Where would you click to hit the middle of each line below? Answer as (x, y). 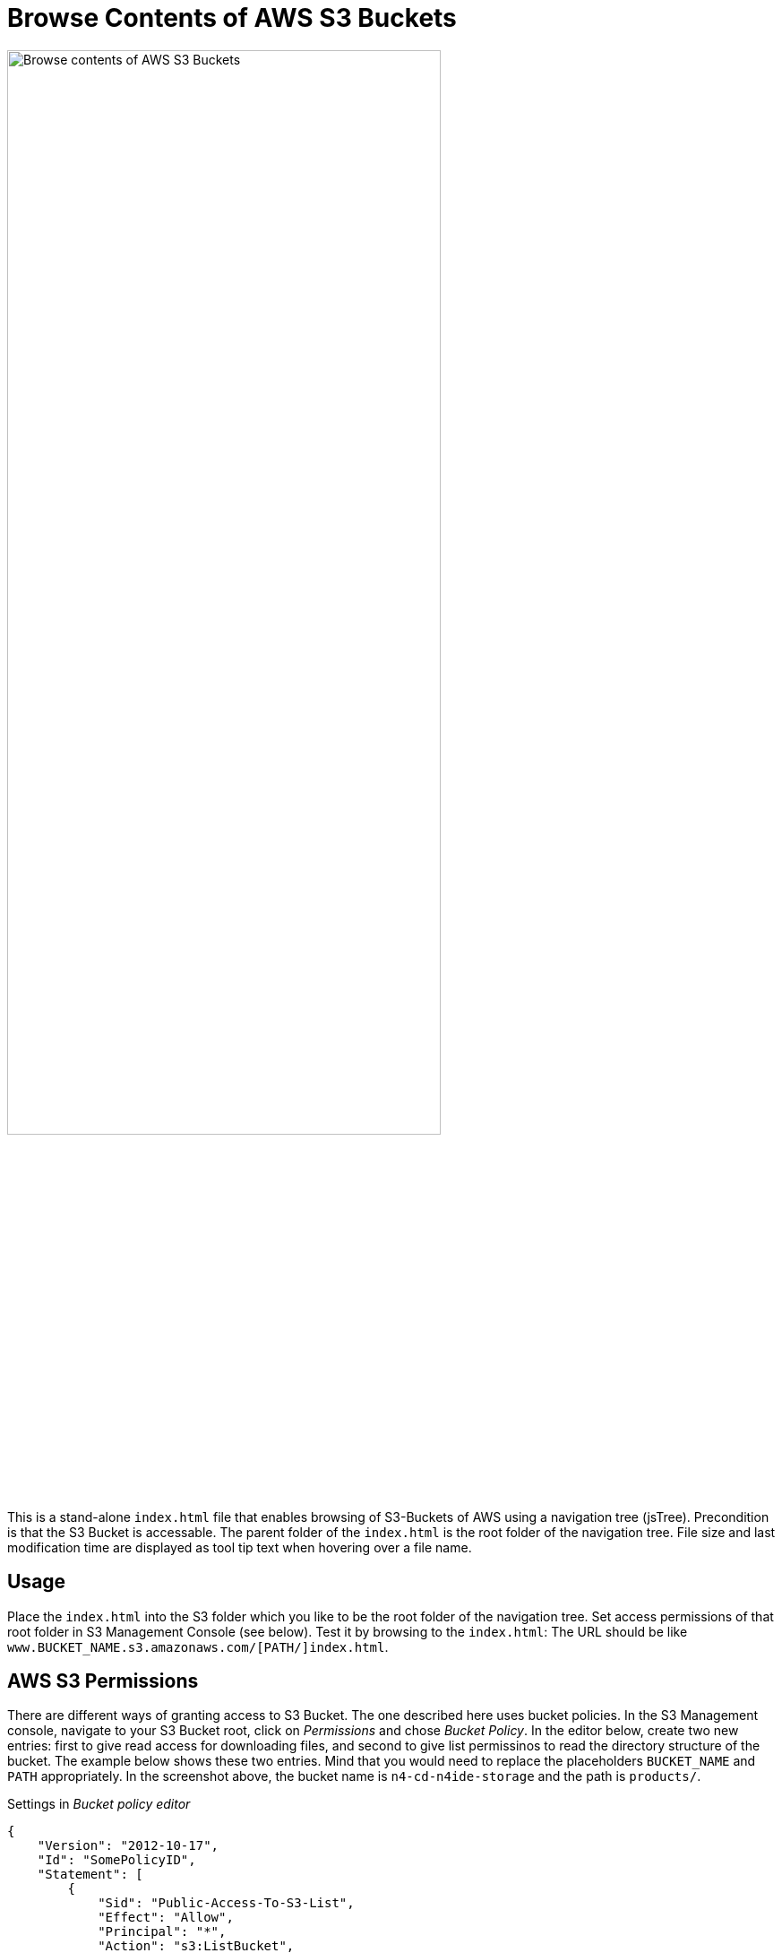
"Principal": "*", (162, 1932)
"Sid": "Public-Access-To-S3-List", (226, 1903)
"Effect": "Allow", (166, 1918)
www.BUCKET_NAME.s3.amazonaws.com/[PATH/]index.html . (198, 1646)
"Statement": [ (90, 1875)
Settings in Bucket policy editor (99, 1804)
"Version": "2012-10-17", (128, 1846)
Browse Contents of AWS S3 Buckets (232, 18)
